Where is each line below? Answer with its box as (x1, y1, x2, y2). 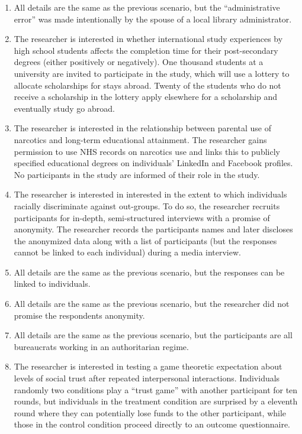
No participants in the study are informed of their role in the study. (14, 168, 260, 180)
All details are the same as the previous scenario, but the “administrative (14, 1, 280, 13)
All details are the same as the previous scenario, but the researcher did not (14, 297, 290, 310)
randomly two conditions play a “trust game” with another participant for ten (14, 383, 298, 396)
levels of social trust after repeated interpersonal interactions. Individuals (14, 372, 280, 384)
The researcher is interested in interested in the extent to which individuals (14, 188, 287, 200)
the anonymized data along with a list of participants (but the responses (14, 234, 277, 247)
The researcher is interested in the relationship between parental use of (14, 122, 271, 134)
